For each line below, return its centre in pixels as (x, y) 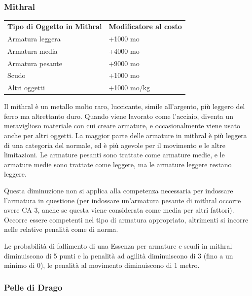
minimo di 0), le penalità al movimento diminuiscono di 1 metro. (102, 265)
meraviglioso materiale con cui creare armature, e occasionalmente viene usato (122, 126)
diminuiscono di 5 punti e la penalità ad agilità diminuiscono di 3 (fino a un (119, 255)
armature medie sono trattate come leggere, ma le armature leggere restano (118, 164)
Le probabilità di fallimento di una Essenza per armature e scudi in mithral (118, 246)
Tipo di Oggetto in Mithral (55, 26)
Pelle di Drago (33, 287)
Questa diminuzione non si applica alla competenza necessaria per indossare (119, 191)
